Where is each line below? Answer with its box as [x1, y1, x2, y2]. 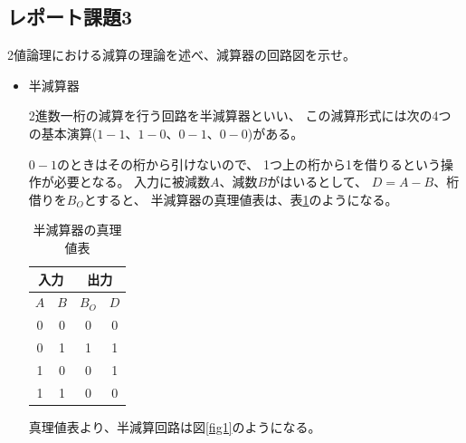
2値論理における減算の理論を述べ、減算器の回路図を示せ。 [7, 45, 356, 64]
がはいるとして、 [267, 172, 368, 191]
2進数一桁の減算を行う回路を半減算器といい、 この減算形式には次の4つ [28, 106, 452, 125]
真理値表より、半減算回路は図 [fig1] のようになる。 [28, 417, 321, 436]
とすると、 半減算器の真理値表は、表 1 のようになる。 [83, 189, 398, 208]
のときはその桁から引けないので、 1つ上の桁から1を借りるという [56, 154, 442, 173]
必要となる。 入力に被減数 [53, 172, 211, 191]
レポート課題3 [7, 3, 133, 31]
